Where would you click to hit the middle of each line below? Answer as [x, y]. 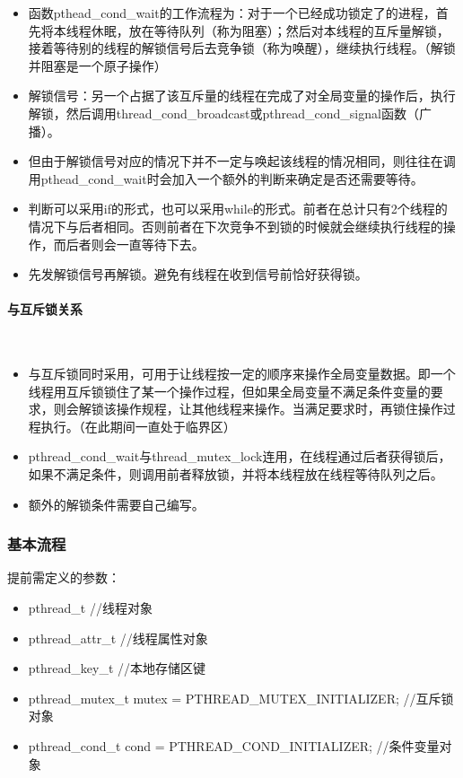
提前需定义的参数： [64, 577]
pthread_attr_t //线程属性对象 [118, 638]
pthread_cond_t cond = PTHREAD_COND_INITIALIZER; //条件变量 [234, 746]
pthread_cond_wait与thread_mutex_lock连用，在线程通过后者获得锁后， [240, 456]
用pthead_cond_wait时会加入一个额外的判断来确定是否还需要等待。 [226, 178]
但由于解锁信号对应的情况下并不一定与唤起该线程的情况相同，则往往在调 [242, 161]
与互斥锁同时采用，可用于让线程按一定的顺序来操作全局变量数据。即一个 [242, 374]
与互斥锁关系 [45, 309]
